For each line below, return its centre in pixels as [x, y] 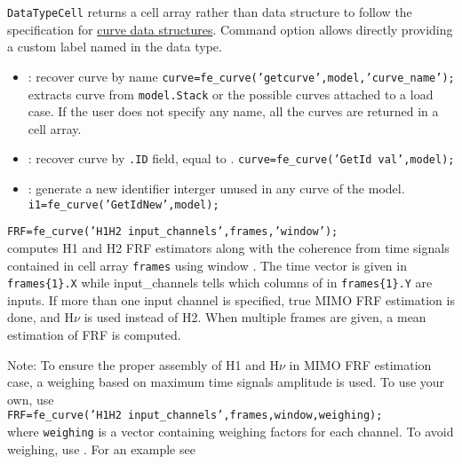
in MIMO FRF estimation [360, 364]
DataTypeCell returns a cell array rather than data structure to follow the [210, 12]
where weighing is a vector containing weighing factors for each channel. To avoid [231, 432]
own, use [31, 399]
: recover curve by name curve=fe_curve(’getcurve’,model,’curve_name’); [241, 76]
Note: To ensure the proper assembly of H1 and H [143, 364]
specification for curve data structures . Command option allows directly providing [230, 29]
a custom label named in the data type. [115, 47]
